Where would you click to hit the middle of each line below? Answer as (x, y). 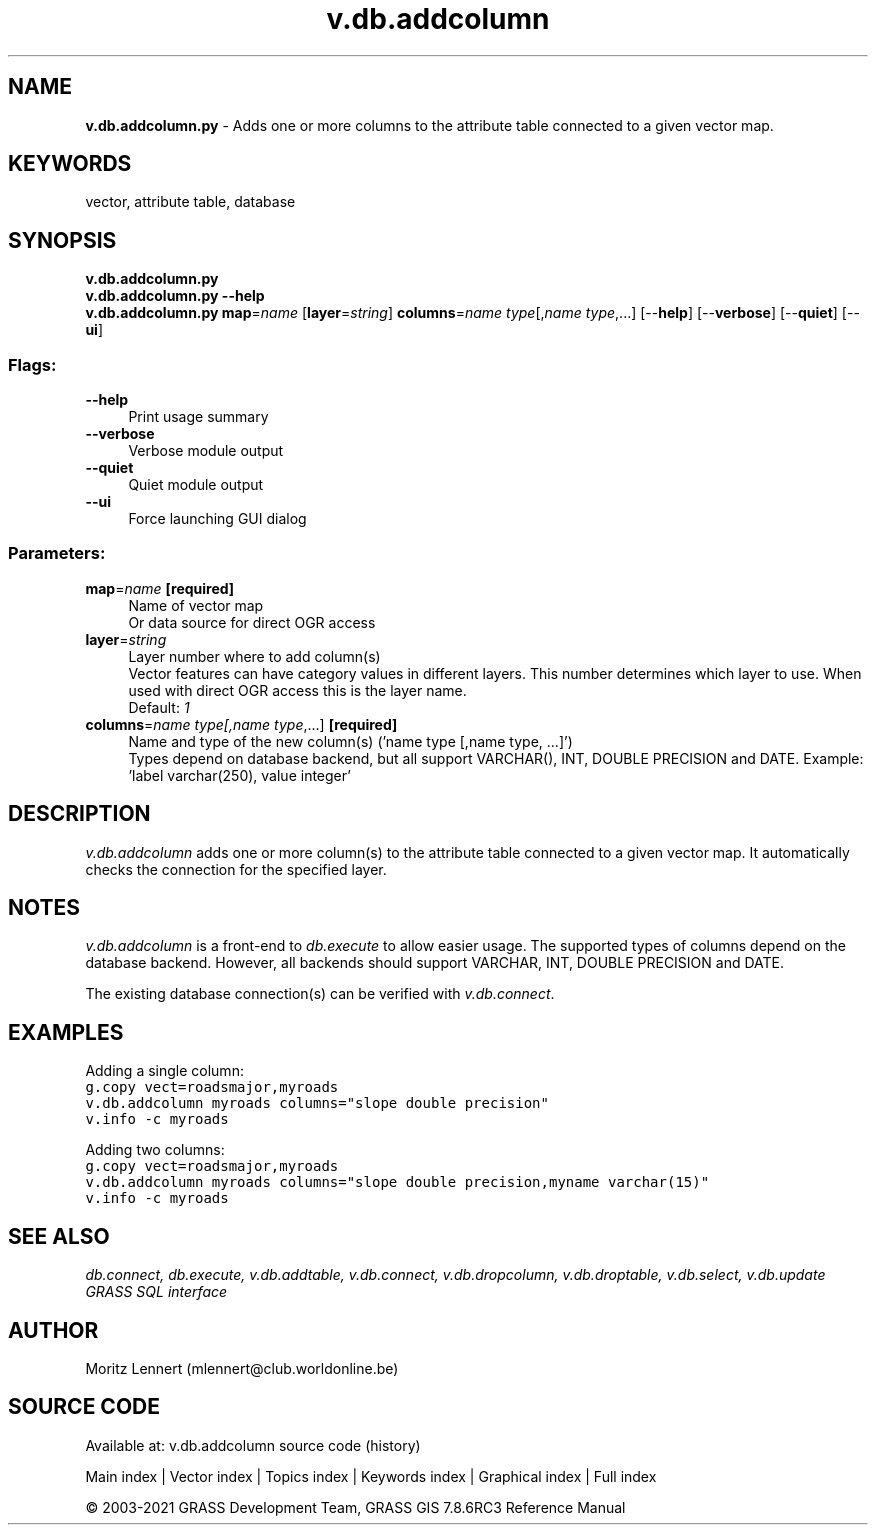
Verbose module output (206, 451)
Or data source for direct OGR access (252, 622)
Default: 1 (159, 707)
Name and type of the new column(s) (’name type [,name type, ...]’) (350, 741)
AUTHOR (53, 1330)
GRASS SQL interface (156, 1292)
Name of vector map (196, 605)
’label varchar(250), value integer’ (239, 775)
